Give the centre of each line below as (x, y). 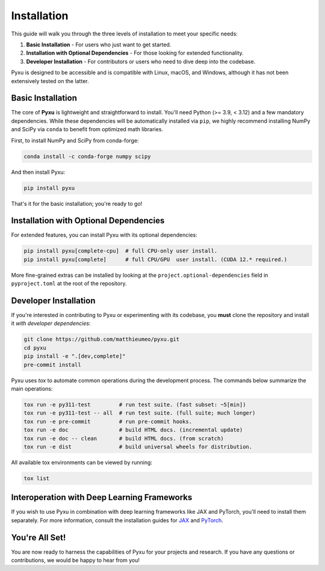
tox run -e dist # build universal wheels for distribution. (138, 446)
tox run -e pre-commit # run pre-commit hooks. (108, 421)
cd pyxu (35, 348)
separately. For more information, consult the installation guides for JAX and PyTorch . (117, 520)
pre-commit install (52, 365)
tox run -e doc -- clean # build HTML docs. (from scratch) (124, 438)
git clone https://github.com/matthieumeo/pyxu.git (102, 339)
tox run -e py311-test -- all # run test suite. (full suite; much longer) (140, 413)
